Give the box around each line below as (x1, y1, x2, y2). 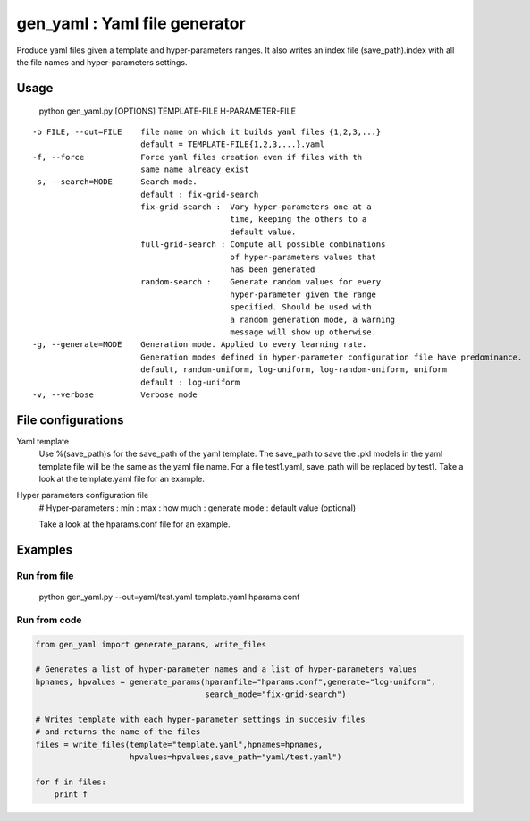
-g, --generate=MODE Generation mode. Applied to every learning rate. (32, 340, 367, 350)
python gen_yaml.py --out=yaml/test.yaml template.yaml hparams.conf (38, 591, 300, 603)
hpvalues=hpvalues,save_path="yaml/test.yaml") (130, 752, 342, 762)
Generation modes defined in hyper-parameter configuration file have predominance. (139, 351, 523, 362)
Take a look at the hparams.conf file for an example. (38, 519, 231, 529)
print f (54, 790, 88, 800)
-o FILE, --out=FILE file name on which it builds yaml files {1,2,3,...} (32, 126, 382, 137)
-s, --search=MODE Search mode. (32, 177, 198, 187)
